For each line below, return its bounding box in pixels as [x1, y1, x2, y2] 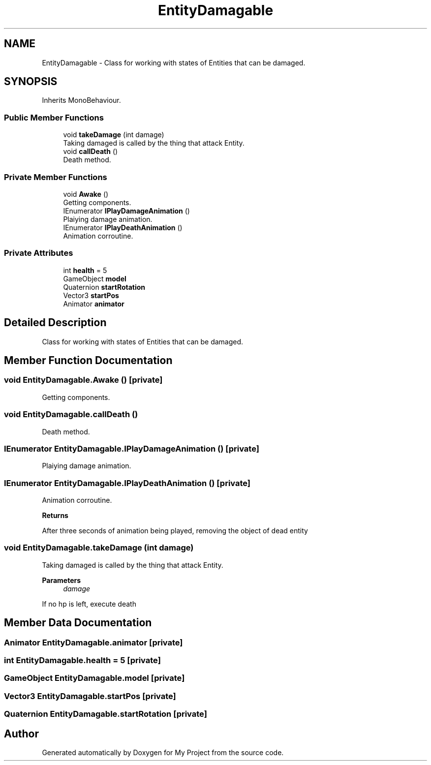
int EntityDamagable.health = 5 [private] [4, 655, 161, 665]
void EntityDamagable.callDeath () [4, 409, 138, 420]
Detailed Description [4, 316, 107, 329]
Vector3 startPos [63, 291, 119, 300]
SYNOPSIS [4, 75, 58, 88]
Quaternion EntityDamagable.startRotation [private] [4, 709, 207, 719]
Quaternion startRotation [63, 282, 146, 291]
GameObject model [63, 274, 126, 283]
